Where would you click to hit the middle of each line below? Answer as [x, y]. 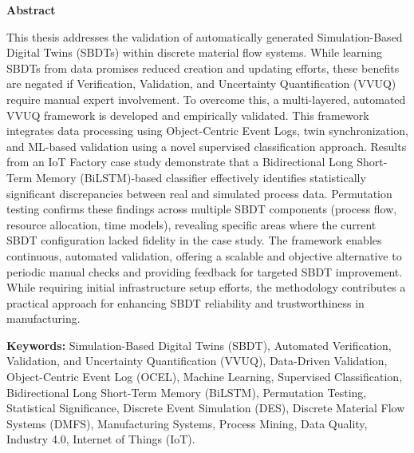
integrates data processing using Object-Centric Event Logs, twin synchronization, [207, 131]
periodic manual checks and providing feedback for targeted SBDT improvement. [205, 271]
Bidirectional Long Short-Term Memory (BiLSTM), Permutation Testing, [187, 392]
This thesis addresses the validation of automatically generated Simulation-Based [205, 36]
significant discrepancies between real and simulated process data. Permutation [199, 193]
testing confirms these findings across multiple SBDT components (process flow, [202, 209]
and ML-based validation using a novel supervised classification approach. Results [207, 146]
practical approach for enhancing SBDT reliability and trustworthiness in [185, 302]
